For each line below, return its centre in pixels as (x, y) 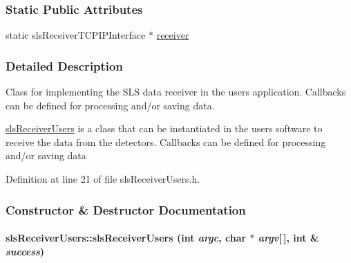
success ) (25, 251)
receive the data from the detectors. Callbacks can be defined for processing (166, 142)
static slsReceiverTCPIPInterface (76, 35)
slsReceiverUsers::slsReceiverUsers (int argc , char (126, 238)
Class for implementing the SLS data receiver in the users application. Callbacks (176, 92)
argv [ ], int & (288, 238)
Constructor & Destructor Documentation (126, 209)
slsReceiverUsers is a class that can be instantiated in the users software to (164, 128)
